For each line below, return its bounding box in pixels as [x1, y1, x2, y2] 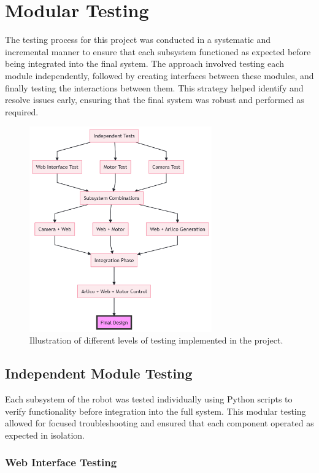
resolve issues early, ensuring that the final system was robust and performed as [5, 93, 304, 106]
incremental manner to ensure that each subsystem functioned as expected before [5, 45, 311, 58]
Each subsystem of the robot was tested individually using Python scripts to [5, 393, 293, 406]
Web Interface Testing [5, 455, 117, 470]
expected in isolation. [5, 428, 85, 441]
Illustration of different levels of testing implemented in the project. [29, 334, 283, 347]
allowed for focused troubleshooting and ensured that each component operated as [5, 417, 314, 429]
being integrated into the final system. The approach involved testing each [5, 57, 284, 70]
